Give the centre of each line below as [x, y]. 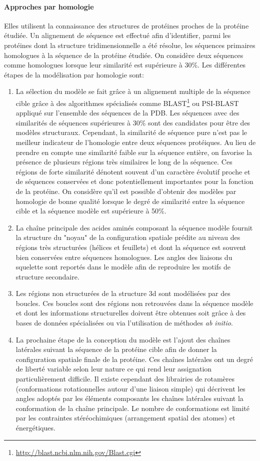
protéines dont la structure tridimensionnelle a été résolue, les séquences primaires [130, 45]
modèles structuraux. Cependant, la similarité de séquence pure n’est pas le [131, 132]
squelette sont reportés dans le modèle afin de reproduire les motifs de [123, 267]
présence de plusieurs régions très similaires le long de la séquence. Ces [124, 162]
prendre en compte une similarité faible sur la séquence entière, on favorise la [134, 152]
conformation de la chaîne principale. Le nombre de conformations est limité [132, 408]
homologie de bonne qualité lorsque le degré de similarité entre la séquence [130, 201]
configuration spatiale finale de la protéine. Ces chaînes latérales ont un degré [134, 359]
